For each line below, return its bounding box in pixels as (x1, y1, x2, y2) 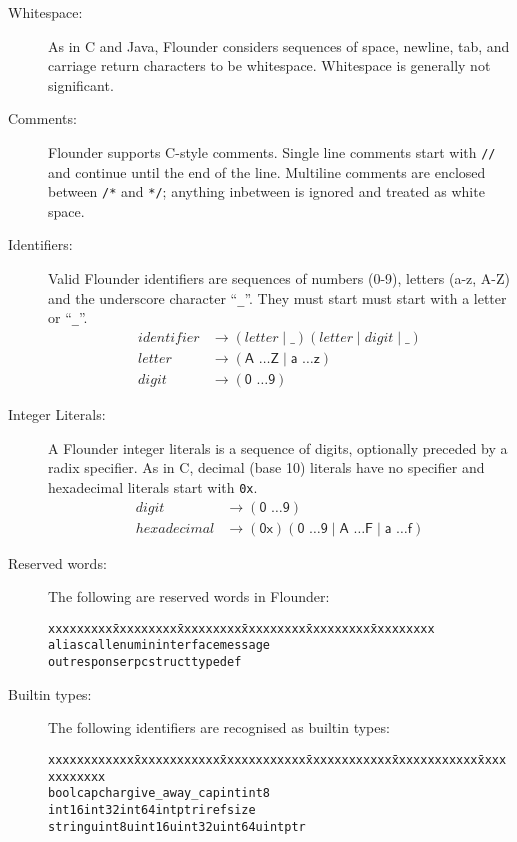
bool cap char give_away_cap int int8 (48, 786, 270, 801)
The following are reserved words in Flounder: (48, 586, 330, 607)
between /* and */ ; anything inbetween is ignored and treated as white (48, 181, 485, 202)
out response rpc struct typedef (48, 655, 242, 670)
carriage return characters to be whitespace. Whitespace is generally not (48, 55, 491, 76)
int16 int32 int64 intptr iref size (48, 802, 256, 817)
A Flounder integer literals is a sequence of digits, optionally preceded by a (48, 437, 508, 458)
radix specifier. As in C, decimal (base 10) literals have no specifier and (48, 457, 485, 478)
